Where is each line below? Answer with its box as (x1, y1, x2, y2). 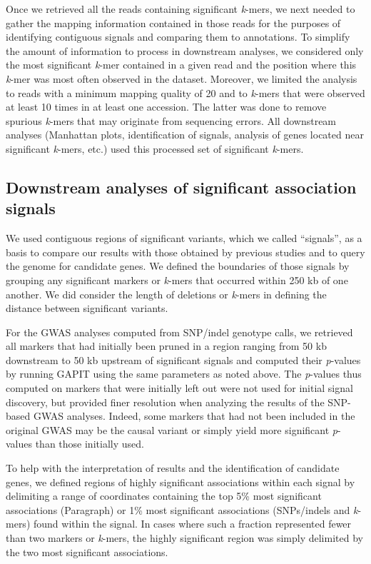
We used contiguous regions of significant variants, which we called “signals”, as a (6, 231, 362, 246)
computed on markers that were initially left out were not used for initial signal (6, 381, 353, 396)
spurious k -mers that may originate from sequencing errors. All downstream (6, 113, 337, 128)
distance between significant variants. (6, 301, 168, 316)
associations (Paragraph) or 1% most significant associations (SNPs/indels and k (6, 502, 358, 517)
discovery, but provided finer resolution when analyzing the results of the (6, 394, 325, 409)
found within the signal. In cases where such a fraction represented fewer (33, 516, 352, 531)
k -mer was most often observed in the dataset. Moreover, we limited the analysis (6, 71, 357, 86)
